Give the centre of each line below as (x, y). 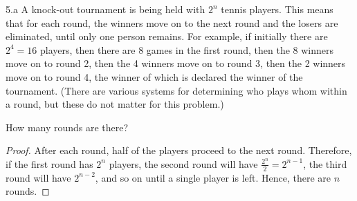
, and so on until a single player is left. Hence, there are (213, 177)
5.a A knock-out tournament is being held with (106, 9)
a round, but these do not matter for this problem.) (115, 104)
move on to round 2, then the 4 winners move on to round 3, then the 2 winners (176, 63)
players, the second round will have (183, 163)
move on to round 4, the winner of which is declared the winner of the (154, 76)
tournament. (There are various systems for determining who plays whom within (176, 90)
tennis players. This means (277, 9)
